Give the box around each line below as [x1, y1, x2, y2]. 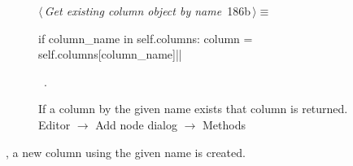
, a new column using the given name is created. [6, 143, 246, 160]
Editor [38, 116, 71, 133]
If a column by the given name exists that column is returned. [38, 100, 348, 117]
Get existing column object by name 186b [44, 2, 251, 19]
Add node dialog [95, 116, 177, 133]
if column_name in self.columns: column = [38, 29, 253, 46]
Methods [203, 116, 246, 133]
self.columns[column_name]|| [38, 46, 182, 63]
